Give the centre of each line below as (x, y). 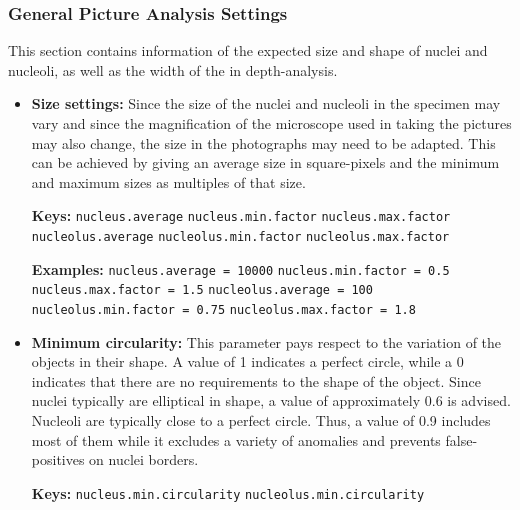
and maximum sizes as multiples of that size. (168, 181)
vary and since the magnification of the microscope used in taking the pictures (271, 123)
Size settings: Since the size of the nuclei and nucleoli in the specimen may (266, 103)
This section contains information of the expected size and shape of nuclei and (248, 50)
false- (461, 439)
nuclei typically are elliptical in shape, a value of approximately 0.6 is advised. (271, 400)
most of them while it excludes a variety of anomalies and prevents (236, 439)
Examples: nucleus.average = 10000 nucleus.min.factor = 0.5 (240, 268)
